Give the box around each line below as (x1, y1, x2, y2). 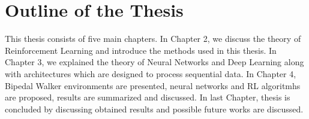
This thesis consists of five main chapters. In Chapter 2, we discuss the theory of (5, 32, 301, 45)
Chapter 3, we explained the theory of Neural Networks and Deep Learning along (5, 56, 304, 68)
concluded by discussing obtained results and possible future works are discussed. (5, 102, 304, 115)
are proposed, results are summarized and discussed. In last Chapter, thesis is (5, 91, 290, 103)
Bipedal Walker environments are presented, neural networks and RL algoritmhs (5, 79, 301, 91)
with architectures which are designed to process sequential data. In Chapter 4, (5, 67, 296, 80)
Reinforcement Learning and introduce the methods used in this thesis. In (5, 44, 277, 56)
